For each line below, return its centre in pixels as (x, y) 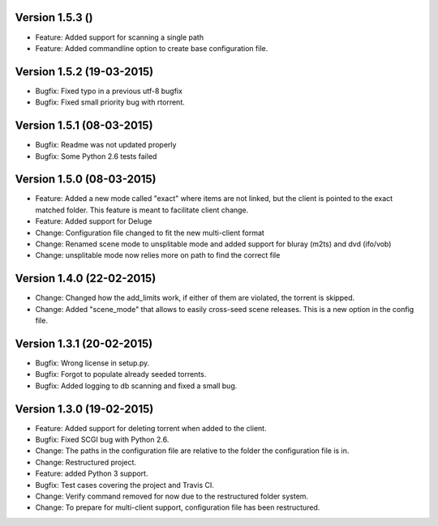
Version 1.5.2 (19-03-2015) (84, 72)
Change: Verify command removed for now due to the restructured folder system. (172, 496)
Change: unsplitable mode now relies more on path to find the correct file (158, 255)
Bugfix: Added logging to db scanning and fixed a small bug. (136, 386)
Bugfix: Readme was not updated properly (106, 145)
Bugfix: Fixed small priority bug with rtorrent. (110, 102)
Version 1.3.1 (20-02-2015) (84, 343)
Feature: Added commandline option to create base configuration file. (152, 48)
